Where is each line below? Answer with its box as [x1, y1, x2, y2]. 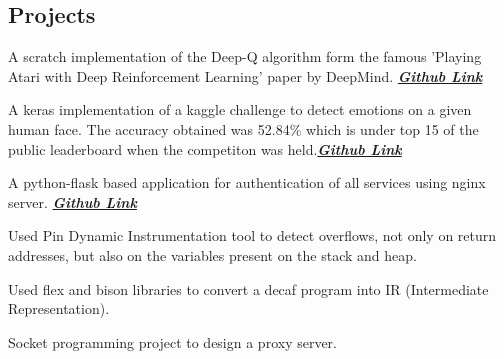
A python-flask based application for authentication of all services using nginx [8, 172, 486, 193]
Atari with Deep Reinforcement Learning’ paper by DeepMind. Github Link [8, 65, 483, 86]
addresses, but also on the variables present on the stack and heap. [8, 244, 417, 265]
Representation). [8, 298, 110, 319]
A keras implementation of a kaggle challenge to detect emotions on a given [8, 99, 472, 120]
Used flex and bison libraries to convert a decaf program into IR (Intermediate [8, 278, 489, 299]
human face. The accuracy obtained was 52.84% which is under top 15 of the [8, 118, 479, 139]
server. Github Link [8, 191, 137, 212]
